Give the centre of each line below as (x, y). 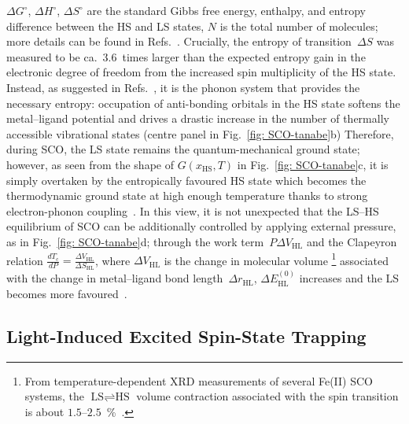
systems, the (55, 396)
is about (44, 411)
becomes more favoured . (67, 293)
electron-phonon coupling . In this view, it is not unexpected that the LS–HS (193, 210)
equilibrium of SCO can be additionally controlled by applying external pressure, (201, 226)
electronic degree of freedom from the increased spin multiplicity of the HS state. (201, 72)
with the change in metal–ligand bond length (115, 278)
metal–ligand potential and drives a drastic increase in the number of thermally (198, 118)
